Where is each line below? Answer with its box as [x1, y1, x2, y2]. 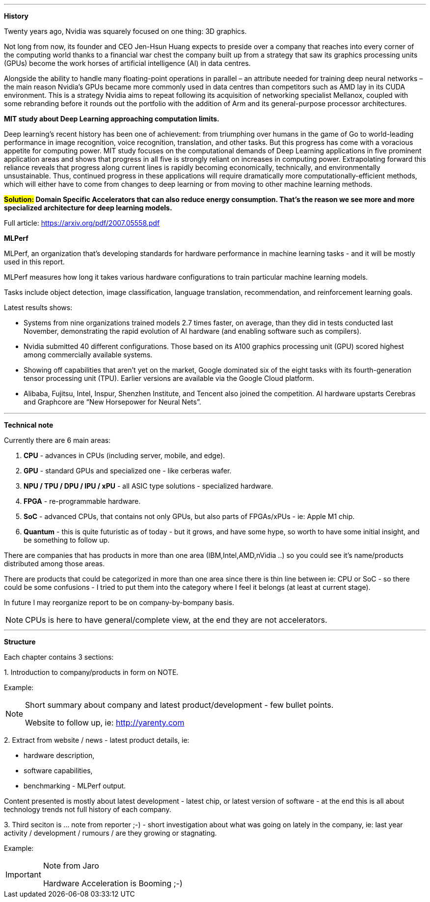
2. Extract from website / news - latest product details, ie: [4, 736, 189, 744]
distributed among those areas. [4, 559, 105, 568]
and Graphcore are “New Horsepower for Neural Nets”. [24, 398, 201, 406]
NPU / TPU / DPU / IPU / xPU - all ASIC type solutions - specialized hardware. [24, 482, 273, 490]
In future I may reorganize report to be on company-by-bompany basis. [4, 598, 234, 607]
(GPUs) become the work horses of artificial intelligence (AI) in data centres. [4, 59, 251, 67]
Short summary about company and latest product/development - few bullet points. [25, 700, 334, 710]
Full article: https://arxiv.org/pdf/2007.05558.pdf [4, 219, 160, 227]
